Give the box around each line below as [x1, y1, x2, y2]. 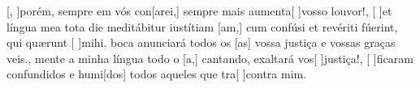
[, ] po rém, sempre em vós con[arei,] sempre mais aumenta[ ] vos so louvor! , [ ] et [6, 2, 392, 19]
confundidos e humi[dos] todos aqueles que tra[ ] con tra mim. [6, 65, 307, 82]
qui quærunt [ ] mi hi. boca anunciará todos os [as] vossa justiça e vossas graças [6, 34, 396, 51]
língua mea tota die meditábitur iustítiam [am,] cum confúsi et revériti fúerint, [6, 18, 398, 35]
